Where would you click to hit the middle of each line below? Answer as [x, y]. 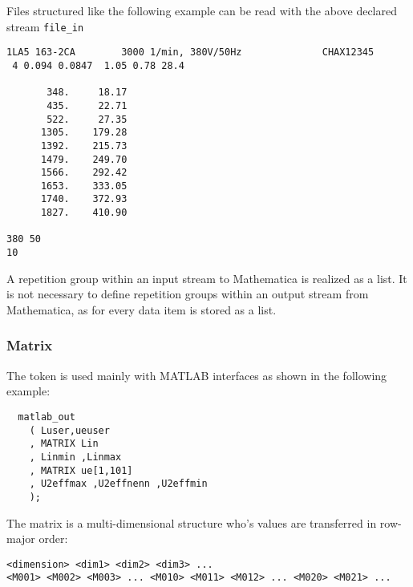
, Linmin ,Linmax [75, 457]
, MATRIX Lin [64, 444]
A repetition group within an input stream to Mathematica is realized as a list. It [207, 278]
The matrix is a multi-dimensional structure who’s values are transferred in [192, 522]
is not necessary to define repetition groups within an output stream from [188, 294]
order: [53, 538]
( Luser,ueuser [69, 430]
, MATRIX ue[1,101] [81, 470]
